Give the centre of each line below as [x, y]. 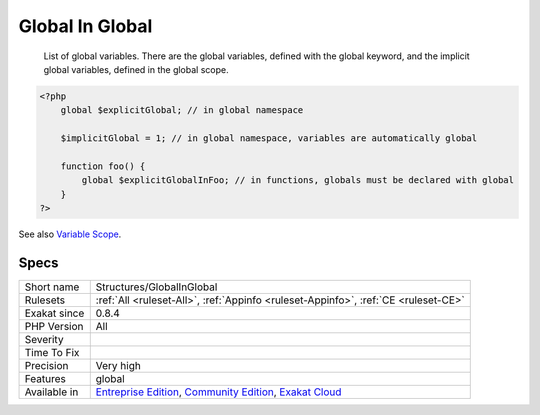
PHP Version [54, 326]
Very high [118, 365]
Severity [44, 339]
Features [45, 378]
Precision [46, 365]
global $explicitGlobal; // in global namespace [182, 110]
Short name [52, 287]
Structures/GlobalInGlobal [156, 287]
